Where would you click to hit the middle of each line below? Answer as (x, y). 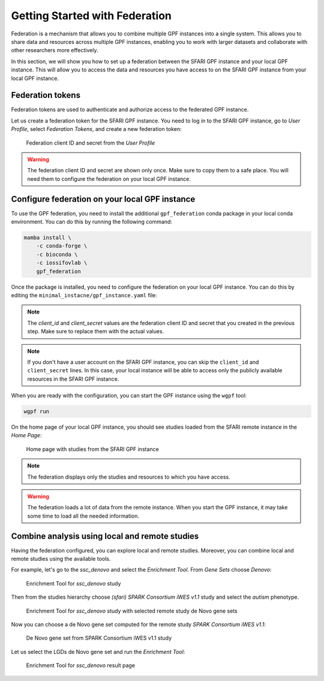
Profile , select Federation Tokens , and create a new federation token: (96, 129)
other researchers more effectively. (55, 50)
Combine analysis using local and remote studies (105, 536)
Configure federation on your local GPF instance (103, 199)
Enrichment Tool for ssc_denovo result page (80, 665)
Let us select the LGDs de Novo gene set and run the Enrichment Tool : (98, 652)
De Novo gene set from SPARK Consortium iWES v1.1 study (99, 638)
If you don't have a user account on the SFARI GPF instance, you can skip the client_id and (143, 362)
